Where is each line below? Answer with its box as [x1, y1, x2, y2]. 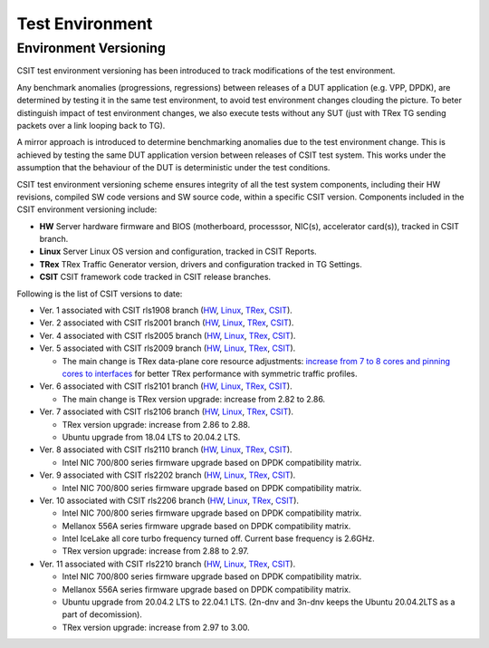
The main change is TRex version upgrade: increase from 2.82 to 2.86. [62, 393, 326, 404]
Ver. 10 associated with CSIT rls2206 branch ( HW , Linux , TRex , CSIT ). [39, 495, 299, 506]
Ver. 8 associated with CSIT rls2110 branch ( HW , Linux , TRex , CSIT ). [39, 444, 293, 455]
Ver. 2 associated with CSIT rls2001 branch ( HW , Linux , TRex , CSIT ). [39, 317, 294, 328]
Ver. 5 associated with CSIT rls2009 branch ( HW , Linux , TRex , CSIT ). [39, 343, 296, 353]
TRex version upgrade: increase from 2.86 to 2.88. [62, 419, 251, 430]
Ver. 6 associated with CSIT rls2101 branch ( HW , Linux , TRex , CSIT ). [39, 381, 293, 392]
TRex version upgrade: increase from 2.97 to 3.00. [62, 622, 250, 633]
